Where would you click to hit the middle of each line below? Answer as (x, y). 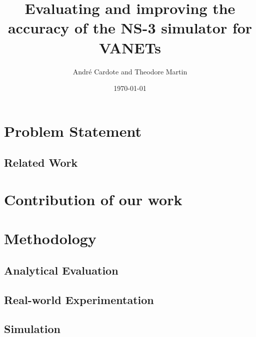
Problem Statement (73, 131)
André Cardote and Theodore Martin (130, 71)
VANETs (130, 47)
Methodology (50, 238)
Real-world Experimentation (79, 299)
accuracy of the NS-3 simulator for (130, 28)
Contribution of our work (93, 199)
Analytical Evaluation (61, 270)
